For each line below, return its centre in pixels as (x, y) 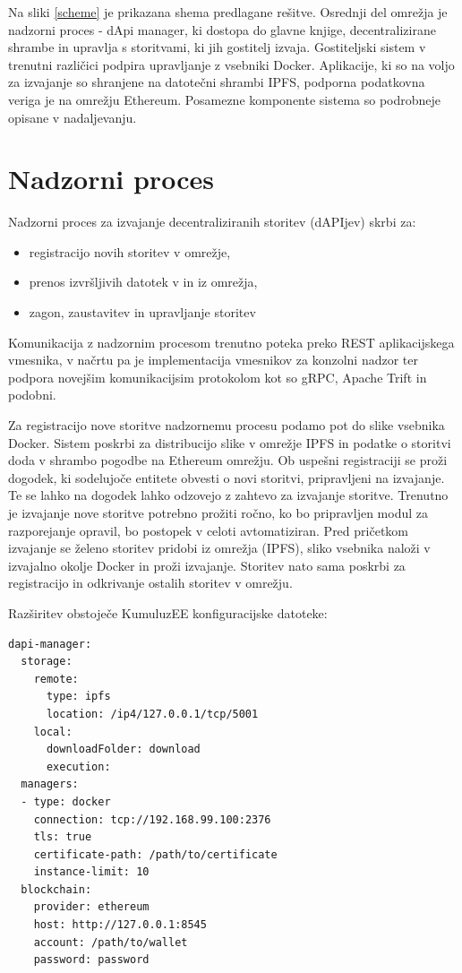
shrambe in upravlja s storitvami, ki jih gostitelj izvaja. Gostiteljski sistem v (217, 47)
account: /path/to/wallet (111, 942)
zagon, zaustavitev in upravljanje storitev (142, 312)
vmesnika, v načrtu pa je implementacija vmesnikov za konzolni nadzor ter (213, 360)
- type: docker (66, 801)
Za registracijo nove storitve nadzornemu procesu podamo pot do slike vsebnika (227, 425)
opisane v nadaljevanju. (73, 117)
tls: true (63, 837)
